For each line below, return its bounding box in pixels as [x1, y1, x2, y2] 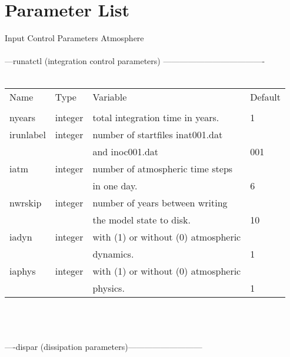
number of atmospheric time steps [92, 161, 233, 175]
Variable [92, 89, 127, 104]
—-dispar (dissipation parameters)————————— [5, 341, 202, 353]
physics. [92, 281, 125, 295]
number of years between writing [92, 195, 228, 209]
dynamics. [92, 246, 134, 261]
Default [250, 89, 281, 104]
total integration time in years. [92, 110, 219, 124]
